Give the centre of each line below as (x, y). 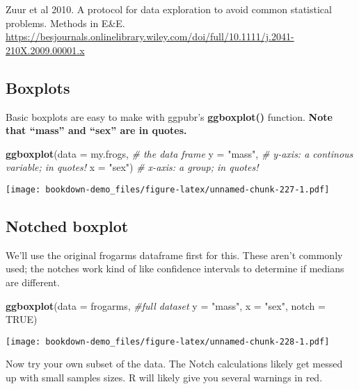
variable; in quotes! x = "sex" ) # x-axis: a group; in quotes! (132, 167)
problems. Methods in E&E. (65, 23)
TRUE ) (22, 319)
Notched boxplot (67, 226)
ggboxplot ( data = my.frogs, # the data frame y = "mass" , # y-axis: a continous (179, 153)
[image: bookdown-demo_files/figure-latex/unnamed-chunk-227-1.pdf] (168, 189)
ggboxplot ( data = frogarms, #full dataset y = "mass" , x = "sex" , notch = (166, 305)
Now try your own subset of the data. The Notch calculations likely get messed (174, 364)
